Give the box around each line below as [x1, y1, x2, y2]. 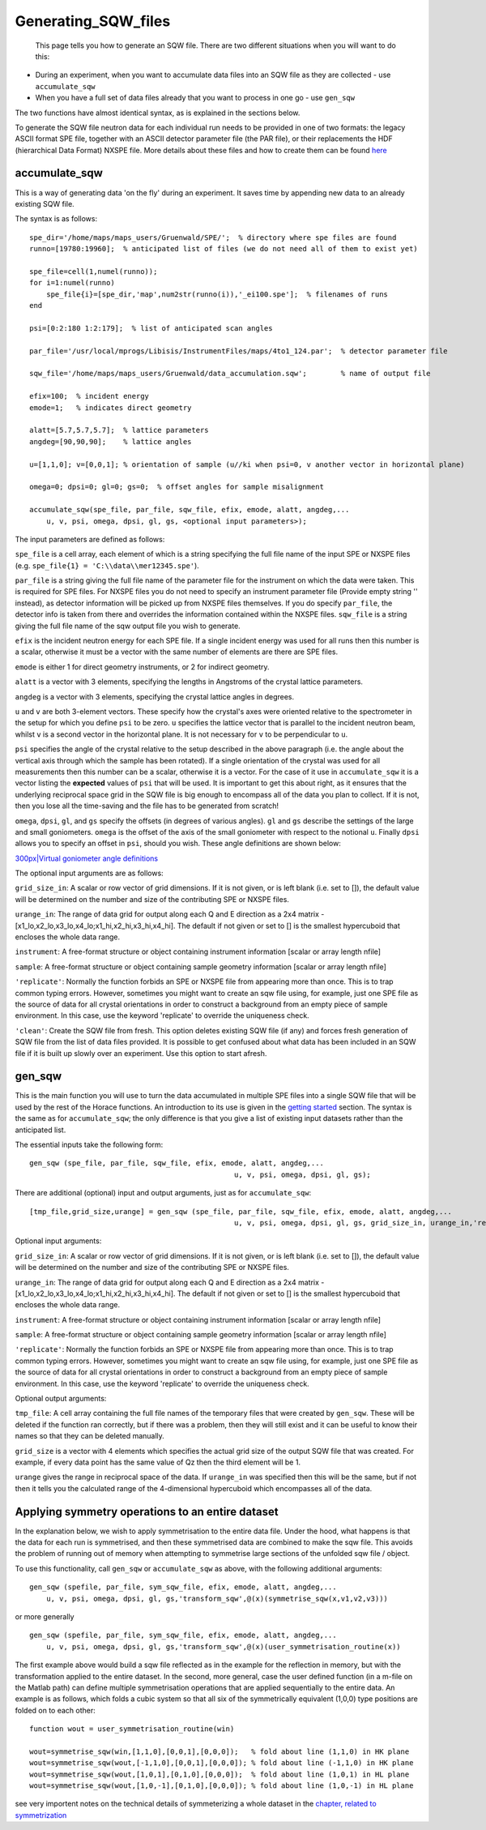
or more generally [15, 1612, 75, 1622]
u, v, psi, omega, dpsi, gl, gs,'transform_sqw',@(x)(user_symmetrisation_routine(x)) [45, 1642, 401, 1651]
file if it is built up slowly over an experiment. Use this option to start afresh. [15, 1048, 267, 1058]
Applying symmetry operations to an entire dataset [15, 1504, 279, 1519]
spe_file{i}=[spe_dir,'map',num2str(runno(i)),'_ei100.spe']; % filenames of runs [45, 289, 389, 299]
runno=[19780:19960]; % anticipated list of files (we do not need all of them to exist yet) [29, 244, 419, 254]
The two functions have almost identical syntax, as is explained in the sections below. [15, 108, 301, 118]
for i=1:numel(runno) [29, 278, 115, 288]
